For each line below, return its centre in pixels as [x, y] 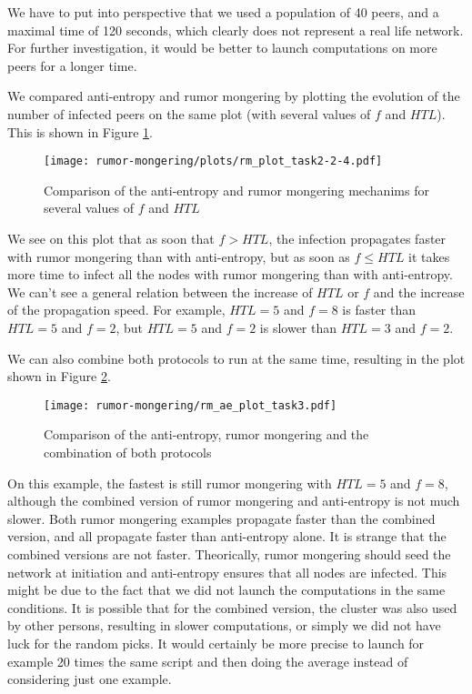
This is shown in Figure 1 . [80, 131]
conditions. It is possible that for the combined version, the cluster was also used [232, 607]
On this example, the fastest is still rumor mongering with [170, 483]
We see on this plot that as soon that [111, 238]
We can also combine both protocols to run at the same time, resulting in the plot [236, 358]
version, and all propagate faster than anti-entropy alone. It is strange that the [227, 536]
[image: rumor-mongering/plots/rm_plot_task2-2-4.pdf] [213, 161]
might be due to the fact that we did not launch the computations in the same [226, 590]
